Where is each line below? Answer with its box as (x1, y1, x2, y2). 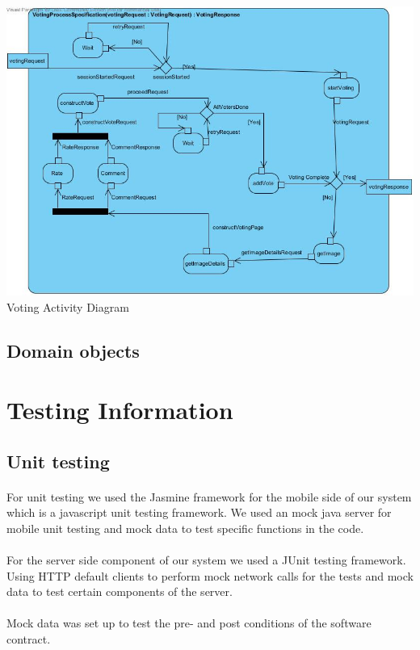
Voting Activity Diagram (6, 298, 129, 315)
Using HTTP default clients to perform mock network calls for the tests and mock (6, 567, 414, 584)
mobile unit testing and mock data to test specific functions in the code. (6, 519, 364, 536)
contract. (6, 631, 51, 648)
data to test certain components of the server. (6, 583, 233, 600)
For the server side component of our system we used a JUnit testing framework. (6, 551, 406, 568)
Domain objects (6, 338, 140, 363)
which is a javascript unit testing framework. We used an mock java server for (6, 504, 392, 521)
